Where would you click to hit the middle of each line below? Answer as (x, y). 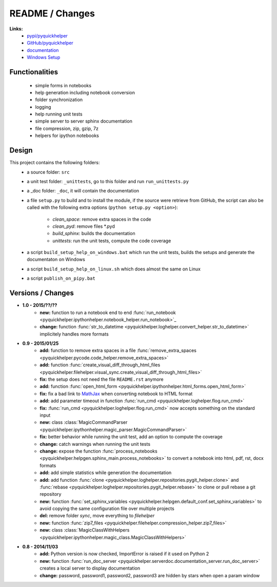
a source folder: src (48, 172)
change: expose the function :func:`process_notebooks (98, 451)
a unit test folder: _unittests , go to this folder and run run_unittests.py (108, 181)
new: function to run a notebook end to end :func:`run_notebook (108, 312)
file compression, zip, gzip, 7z (67, 128)
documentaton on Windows (56, 260)
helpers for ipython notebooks (67, 135)
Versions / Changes (42, 293)
